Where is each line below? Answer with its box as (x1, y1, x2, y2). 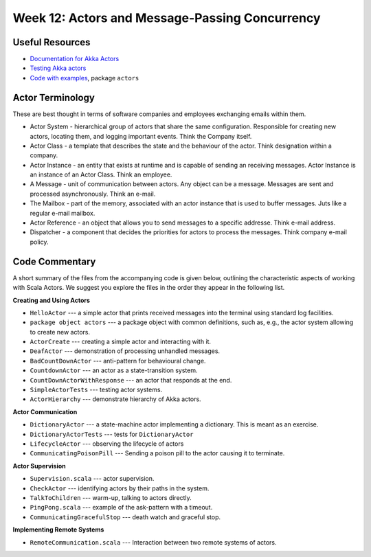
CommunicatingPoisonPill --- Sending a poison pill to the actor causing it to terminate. (30, 449, 285, 457)
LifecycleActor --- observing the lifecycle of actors (30, 440, 184, 448)
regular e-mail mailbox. (30, 209, 95, 217)
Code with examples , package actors (30, 73, 139, 82)
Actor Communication (12, 407, 78, 416)
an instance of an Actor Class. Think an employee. (30, 170, 172, 179)
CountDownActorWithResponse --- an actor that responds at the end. (30, 376, 232, 384)
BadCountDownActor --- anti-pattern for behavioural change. (30, 356, 206, 365)
